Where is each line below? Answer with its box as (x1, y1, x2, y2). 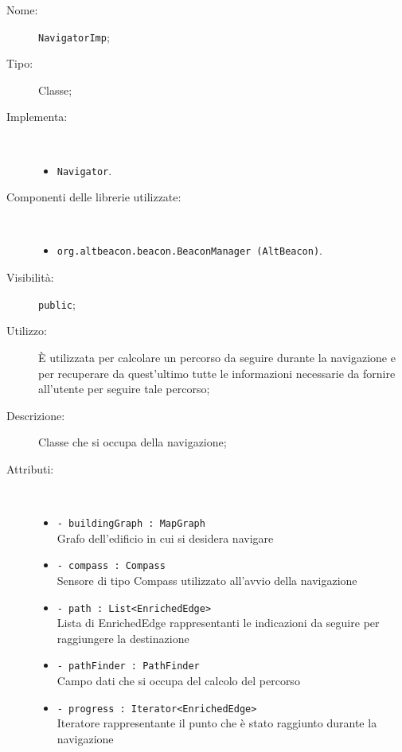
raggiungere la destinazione (57, 629, 189, 646)
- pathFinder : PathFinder (57, 660, 200, 672)
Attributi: (6, 460, 54, 477)
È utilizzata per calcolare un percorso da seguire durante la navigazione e (38, 349, 396, 365)
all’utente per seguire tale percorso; (38, 380, 210, 397)
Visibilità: (6, 269, 54, 286)
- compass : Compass (57, 560, 166, 572)
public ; (38, 295, 76, 312)
